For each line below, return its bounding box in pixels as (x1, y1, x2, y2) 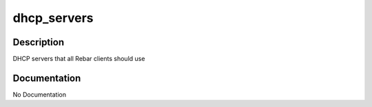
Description (12, 36, 65, 48)
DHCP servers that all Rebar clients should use (12, 55, 145, 63)
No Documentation (12, 90, 67, 99)
